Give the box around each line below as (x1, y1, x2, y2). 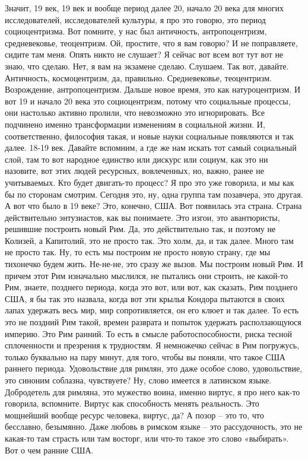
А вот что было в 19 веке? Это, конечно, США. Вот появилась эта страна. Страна (5, 199, 302, 212)
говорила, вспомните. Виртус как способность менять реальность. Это (5, 397, 259, 410)
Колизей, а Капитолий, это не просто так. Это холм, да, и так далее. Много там (5, 234, 294, 246)
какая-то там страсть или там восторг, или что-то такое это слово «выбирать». (5, 432, 289, 444)
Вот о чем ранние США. (5, 443, 94, 456)
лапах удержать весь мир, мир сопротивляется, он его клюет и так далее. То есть (5, 304, 299, 316)
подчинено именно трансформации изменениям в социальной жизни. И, (5, 118, 265, 130)
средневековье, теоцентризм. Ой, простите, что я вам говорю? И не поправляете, (5, 36, 298, 49)
